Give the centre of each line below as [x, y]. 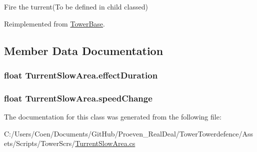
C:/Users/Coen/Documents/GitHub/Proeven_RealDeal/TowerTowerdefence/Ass [128, 133]
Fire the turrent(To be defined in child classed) [76, 6]
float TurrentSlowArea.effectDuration [81, 75]
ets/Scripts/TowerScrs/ [40, 143]
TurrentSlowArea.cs [105, 143]
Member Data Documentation [84, 50]
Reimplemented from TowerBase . [54, 23]
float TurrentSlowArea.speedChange [78, 98]
